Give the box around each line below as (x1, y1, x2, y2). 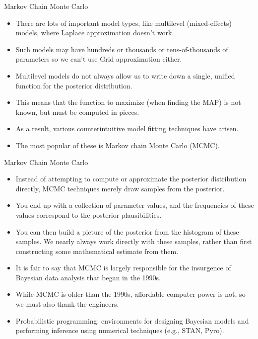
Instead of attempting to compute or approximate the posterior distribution (15, 173, 247, 184)
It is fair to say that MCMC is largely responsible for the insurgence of (15, 262, 231, 273)
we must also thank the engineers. (15, 299, 119, 309)
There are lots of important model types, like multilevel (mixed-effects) (15, 17, 232, 28)
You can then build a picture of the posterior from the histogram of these (15, 226, 239, 237)
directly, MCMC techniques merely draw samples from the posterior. (15, 183, 225, 193)
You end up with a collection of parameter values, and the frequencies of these (15, 200, 254, 210)
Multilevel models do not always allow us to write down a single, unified (15, 70, 235, 81)
